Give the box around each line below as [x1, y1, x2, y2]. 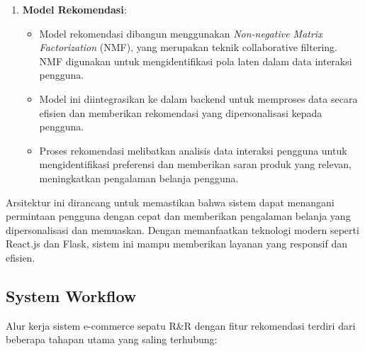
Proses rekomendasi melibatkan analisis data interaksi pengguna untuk [39, 143, 347, 157]
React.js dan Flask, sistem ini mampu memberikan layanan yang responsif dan [6, 236, 347, 251]
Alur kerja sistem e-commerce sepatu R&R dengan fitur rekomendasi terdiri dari [6, 318, 356, 333]
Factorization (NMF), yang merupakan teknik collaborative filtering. [39, 40, 337, 55]
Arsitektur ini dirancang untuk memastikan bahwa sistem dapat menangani [6, 194, 335, 209]
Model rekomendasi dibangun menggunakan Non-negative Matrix [39, 26, 322, 40]
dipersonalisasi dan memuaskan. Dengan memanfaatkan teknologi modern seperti [6, 222, 359, 237]
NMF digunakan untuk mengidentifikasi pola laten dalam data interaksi [39, 53, 352, 68]
